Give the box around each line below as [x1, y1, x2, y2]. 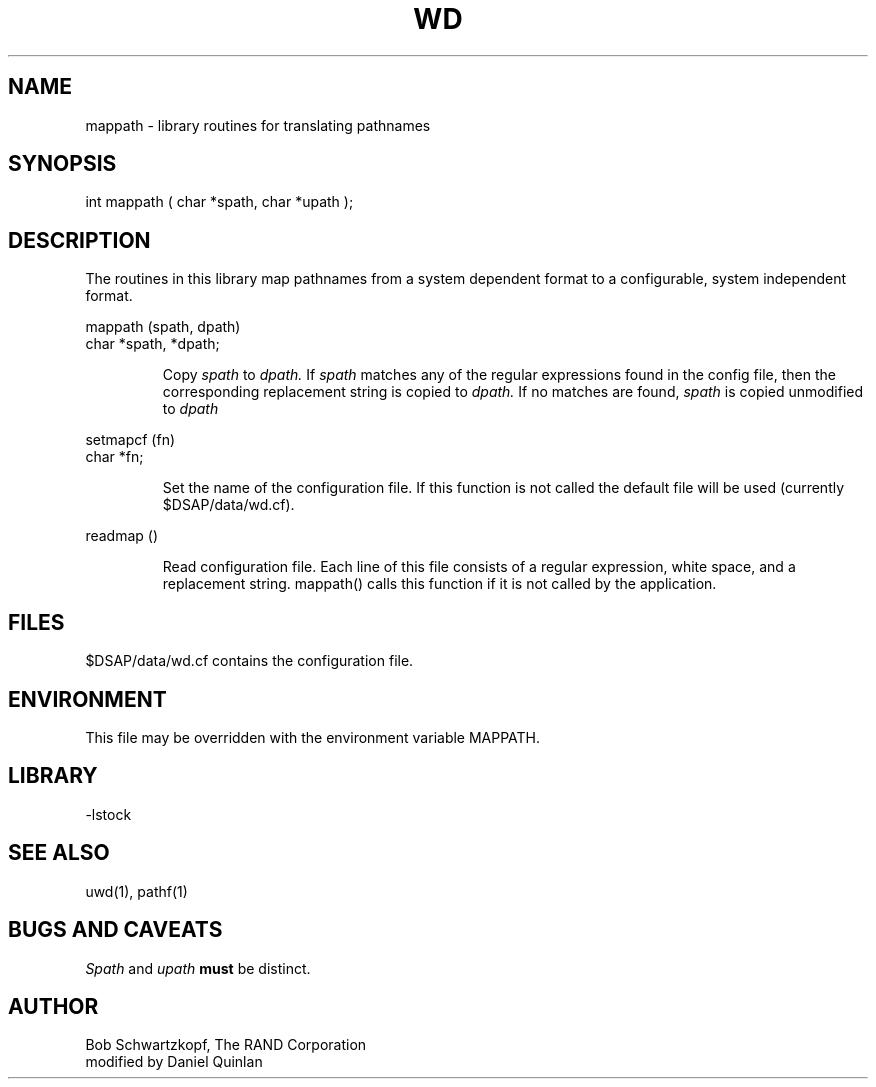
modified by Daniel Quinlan [85, 1053, 263, 1071]
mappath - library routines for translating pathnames [85, 116, 431, 134]
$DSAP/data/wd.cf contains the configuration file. [85, 652, 414, 670]
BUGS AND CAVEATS [8, 917, 223, 943]
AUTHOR [8, 993, 99, 1019]
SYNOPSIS [8, 151, 117, 177]
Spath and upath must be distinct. [85, 959, 311, 977]
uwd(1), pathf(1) [85, 882, 188, 900]
